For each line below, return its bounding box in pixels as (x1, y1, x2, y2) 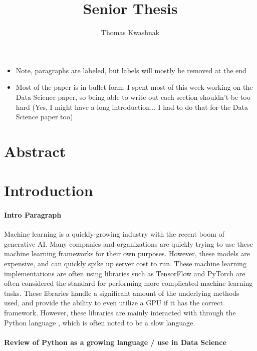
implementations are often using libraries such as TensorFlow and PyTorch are (4, 268, 245, 278)
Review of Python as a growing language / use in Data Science (4, 336, 226, 347)
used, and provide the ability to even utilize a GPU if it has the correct (4, 297, 223, 308)
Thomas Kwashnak (101, 27, 160, 38)
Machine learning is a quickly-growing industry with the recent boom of (4, 229, 224, 239)
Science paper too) (16, 111, 73, 122)
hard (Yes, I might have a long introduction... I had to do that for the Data (16, 101, 248, 112)
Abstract (4, 140, 66, 161)
